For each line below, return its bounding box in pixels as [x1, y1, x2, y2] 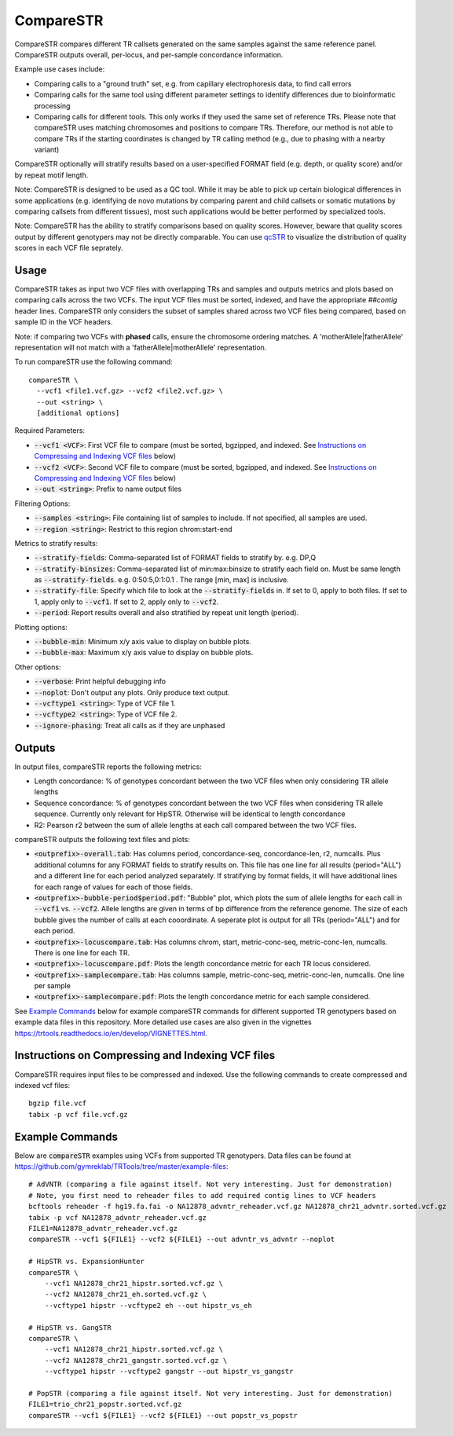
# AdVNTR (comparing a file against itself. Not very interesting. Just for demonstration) [28, 1180, 393, 1189]
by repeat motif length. [14, 170, 89, 180]
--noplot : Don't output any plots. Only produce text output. [34, 687, 231, 697]
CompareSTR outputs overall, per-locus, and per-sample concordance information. [14, 49, 284, 59]
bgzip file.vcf [28, 1099, 87, 1108]
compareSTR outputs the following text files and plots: [14, 835, 190, 844]
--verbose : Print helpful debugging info [34, 676, 167, 687]
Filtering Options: [14, 499, 71, 508]
